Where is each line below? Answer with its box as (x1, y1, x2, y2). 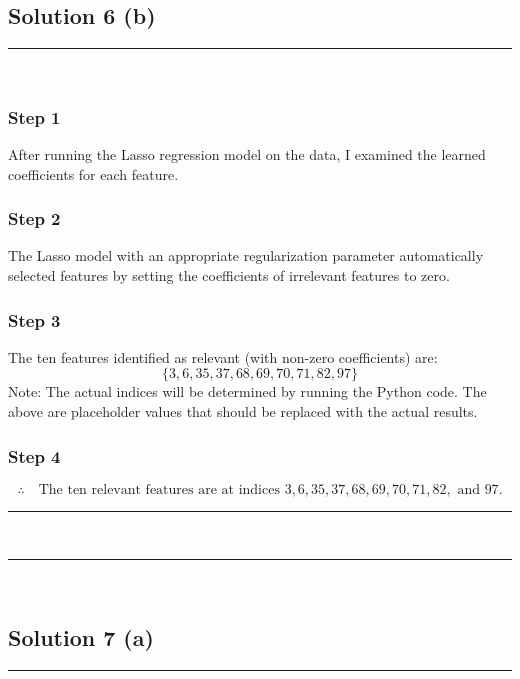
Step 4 (8, 443, 61, 468)
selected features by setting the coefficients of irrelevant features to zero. (8, 265, 450, 286)
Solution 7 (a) (8, 622, 154, 653)
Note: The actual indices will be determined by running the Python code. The (8, 381, 487, 402)
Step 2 (8, 206, 61, 231)
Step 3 (8, 307, 61, 332)
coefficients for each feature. (8, 163, 179, 184)
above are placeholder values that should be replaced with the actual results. (8, 401, 478, 422)
